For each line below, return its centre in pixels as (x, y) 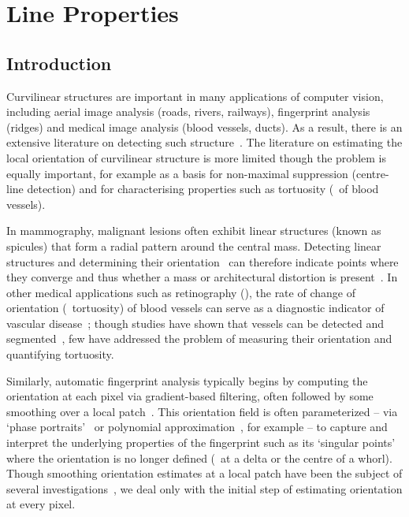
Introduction (59, 63)
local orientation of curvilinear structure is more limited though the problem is (196, 157)
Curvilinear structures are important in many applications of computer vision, (195, 96)
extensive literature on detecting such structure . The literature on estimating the (204, 142)
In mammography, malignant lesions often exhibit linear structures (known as (194, 231)
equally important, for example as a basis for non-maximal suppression (177, 173)
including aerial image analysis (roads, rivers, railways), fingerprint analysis (188, 112)
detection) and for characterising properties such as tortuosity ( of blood (203, 189)
